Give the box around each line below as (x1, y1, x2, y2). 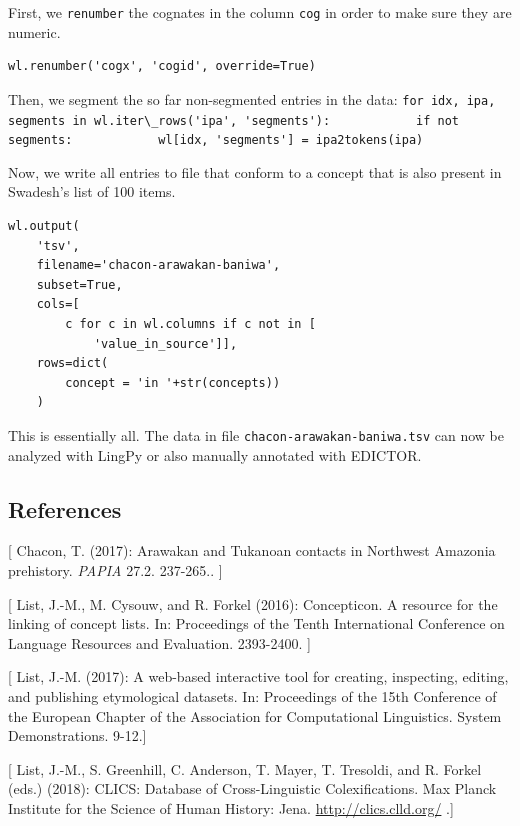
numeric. (8, 21, 61, 42)
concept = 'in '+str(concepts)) (65, 375, 281, 390)
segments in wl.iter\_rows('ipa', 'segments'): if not (8, 113, 460, 128)
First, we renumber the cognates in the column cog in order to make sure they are (8, 2, 512, 22)
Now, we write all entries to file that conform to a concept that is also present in (8, 161, 502, 182)
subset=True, (36, 277, 123, 292)
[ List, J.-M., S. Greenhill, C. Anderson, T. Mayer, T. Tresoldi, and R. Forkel (8, 758, 482, 779)
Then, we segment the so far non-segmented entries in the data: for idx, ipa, (8, 88, 496, 109)
